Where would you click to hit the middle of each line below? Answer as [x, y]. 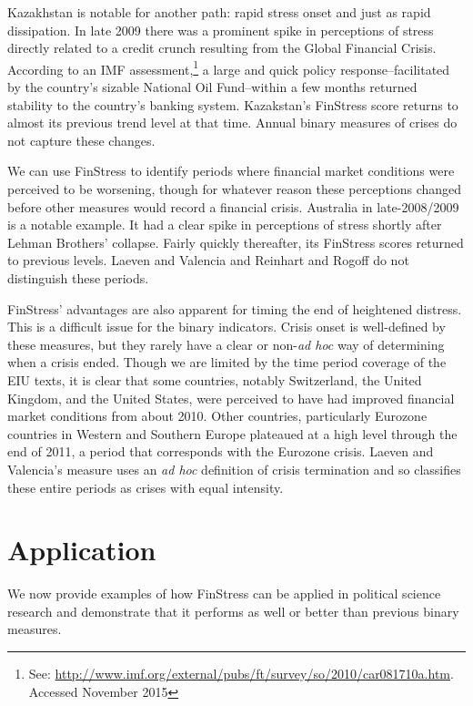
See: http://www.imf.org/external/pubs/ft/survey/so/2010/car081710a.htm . [241, 673]
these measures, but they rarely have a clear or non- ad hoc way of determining [226, 344]
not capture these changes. [81, 140]
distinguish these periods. [78, 277]
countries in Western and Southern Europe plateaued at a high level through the [232, 433]
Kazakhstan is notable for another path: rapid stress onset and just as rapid [219, 12]
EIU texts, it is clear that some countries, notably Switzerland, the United [215, 379]
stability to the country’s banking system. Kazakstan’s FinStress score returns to [233, 104]
